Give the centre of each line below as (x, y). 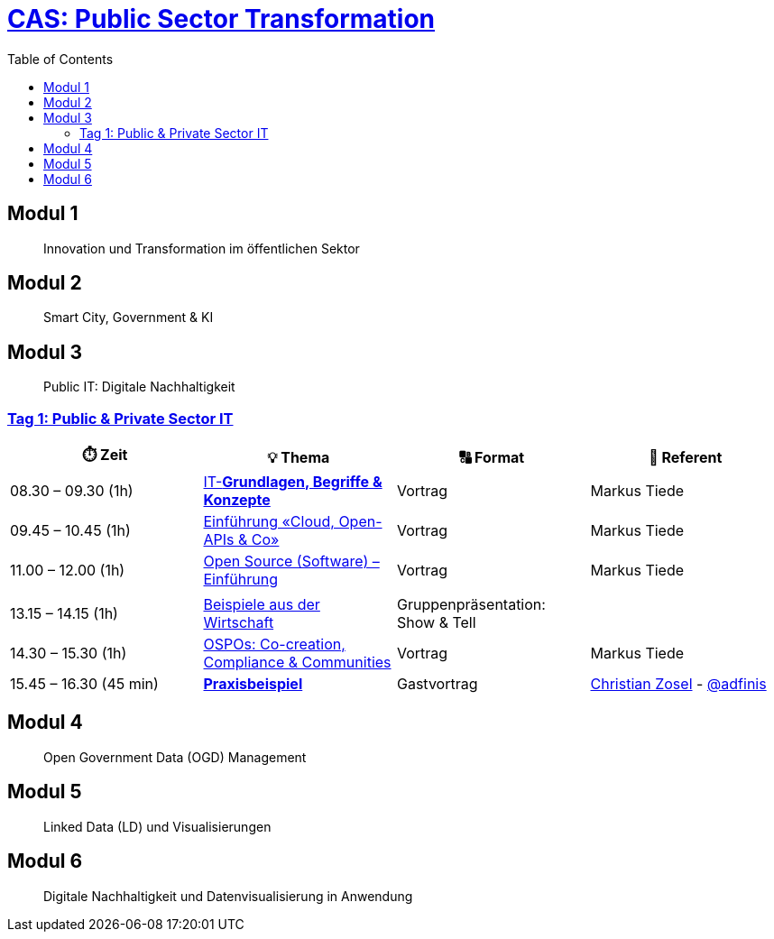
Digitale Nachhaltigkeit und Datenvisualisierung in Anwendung (228, 896)
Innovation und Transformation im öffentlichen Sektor (202, 248)
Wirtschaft (239, 623)
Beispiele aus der (262, 605)
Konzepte (237, 500)
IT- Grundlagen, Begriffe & (293, 482)
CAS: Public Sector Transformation (221, 19)
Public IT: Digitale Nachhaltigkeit (139, 387)
